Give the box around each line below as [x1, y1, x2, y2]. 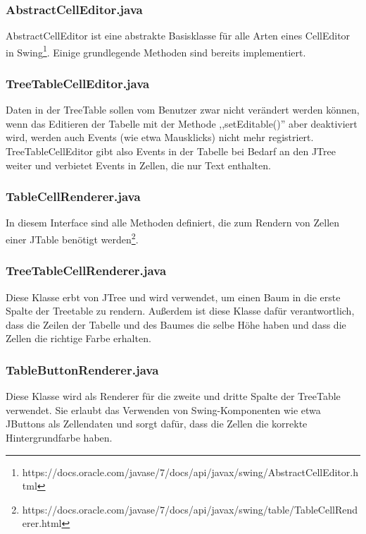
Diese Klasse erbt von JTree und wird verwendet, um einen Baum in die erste [6, 289, 341, 304]
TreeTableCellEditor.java [6, 74, 150, 92]
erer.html [22, 516, 62, 530]
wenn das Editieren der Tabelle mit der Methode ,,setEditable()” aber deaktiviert [6, 116, 358, 131]
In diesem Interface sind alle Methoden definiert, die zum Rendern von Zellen [6, 215, 340, 230]
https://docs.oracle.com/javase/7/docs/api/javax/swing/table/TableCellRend [22, 502, 358, 516]
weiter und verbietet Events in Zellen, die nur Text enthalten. [6, 157, 271, 172]
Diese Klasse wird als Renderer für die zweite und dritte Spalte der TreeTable [6, 389, 341, 403]
